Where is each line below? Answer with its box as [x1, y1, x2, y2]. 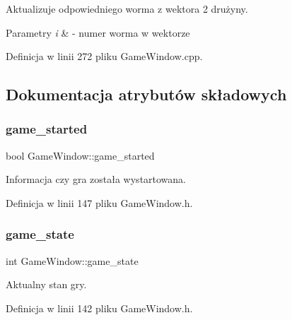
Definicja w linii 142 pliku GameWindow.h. [6, 300, 193, 315]
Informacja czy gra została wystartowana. [6, 172, 187, 186]
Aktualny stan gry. [6, 277, 87, 292]
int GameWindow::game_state [6, 253, 139, 268]
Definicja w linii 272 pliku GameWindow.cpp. [6, 49, 203, 64]
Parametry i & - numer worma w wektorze [6, 25, 190, 40]
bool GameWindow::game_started [6, 148, 155, 162]
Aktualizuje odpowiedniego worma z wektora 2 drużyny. [6, 1, 248, 16]
